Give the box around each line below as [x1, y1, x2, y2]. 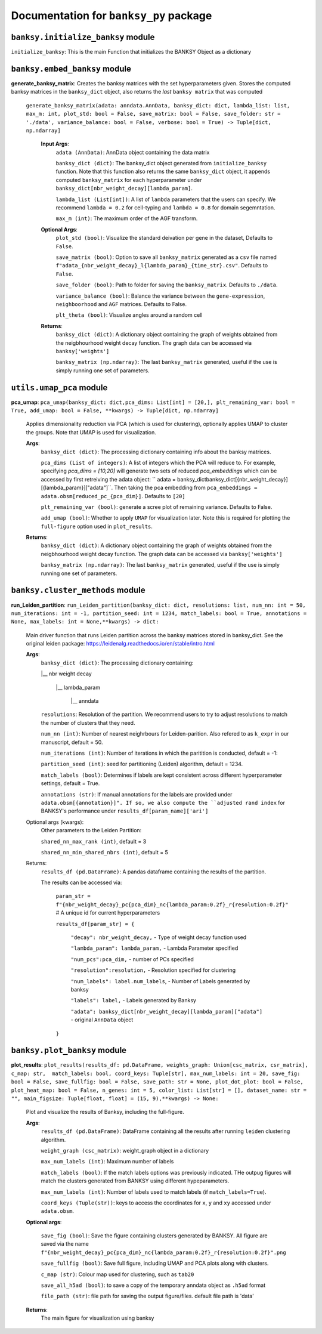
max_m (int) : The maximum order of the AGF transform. [55, 215, 198, 222]
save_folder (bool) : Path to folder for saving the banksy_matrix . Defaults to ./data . [55, 281, 278, 289]
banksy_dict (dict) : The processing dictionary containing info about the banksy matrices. [41, 448, 271, 455]
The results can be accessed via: [41, 879, 122, 886]
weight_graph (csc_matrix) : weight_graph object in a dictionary [41, 1147, 209, 1154]
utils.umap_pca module [11, 382, 108, 393]
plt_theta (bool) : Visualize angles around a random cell [55, 311, 203, 319]
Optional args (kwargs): [26, 818, 84, 826]
